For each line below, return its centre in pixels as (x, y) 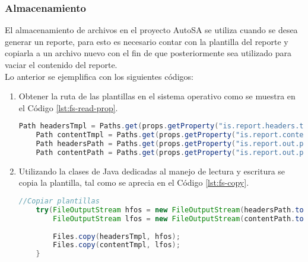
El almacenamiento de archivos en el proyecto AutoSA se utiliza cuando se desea (151, 30)
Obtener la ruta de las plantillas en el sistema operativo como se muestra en (157, 96)
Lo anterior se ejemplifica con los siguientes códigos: (99, 76)
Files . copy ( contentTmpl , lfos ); (117, 245)
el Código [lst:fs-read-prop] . (68, 107)
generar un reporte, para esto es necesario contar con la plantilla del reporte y (147, 41)
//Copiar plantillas (59, 201)
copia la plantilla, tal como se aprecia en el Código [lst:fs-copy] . (134, 182)
